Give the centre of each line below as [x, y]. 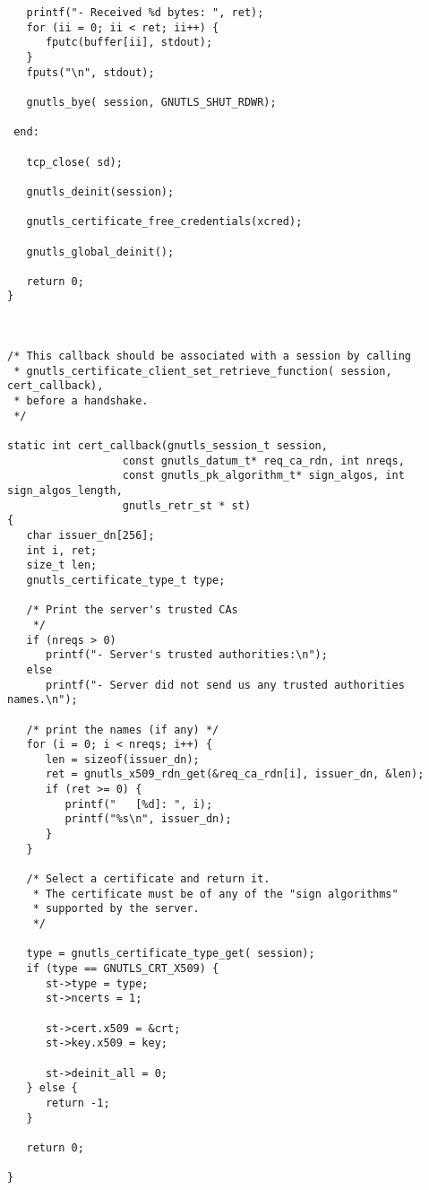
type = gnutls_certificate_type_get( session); [171, 954]
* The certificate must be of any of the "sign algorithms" [215, 894]
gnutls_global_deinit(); [100, 252]
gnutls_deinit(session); [100, 191]
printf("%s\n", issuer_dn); [148, 819]
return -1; [77, 1103]
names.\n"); [43, 700]
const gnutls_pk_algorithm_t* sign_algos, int [263, 476]
